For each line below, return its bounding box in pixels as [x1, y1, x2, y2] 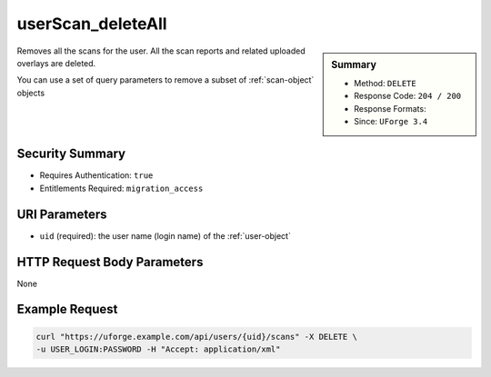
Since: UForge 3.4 [354, 115, 428, 126]
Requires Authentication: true [39, 170, 154, 181]
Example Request [16, 302, 118, 317]
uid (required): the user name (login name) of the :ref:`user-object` [39, 230, 291, 241]
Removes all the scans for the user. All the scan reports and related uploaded [16, 45, 306, 56]
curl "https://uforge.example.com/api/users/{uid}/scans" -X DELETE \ [35, 332, 358, 342]
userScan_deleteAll [16, 14, 167, 34]
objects [16, 87, 45, 98]
